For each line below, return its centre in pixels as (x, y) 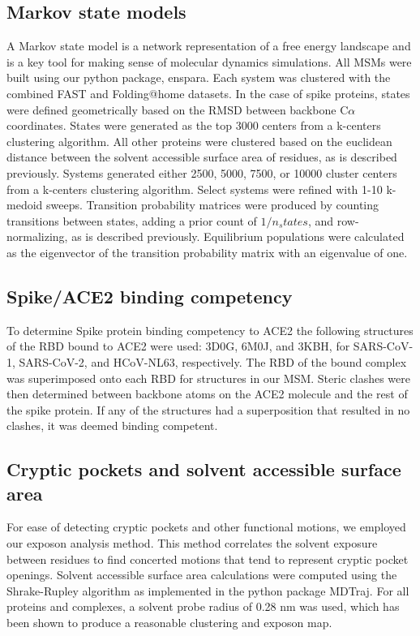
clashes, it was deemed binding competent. (112, 425)
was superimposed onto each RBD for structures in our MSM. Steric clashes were (208, 378)
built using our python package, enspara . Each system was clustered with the (199, 77)
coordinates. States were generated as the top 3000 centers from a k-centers (194, 125)
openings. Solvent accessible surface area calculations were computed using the (202, 575)
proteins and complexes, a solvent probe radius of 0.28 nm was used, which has (203, 606)
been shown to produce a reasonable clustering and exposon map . (169, 623)
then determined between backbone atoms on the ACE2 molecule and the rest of (207, 394)
